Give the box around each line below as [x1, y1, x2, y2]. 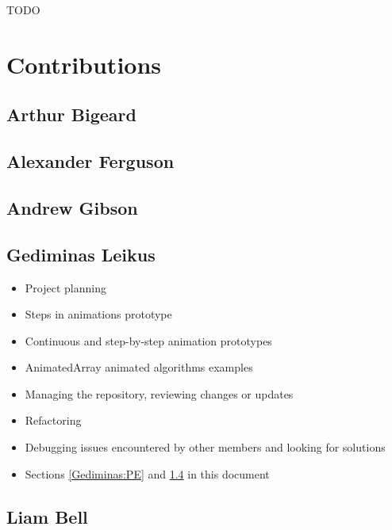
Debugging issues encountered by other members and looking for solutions [25, 439, 386, 456]
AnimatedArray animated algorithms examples [25, 359, 253, 376]
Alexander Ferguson [6, 149, 175, 173]
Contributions [6, 48, 162, 80]
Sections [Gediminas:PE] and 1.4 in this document [25, 465, 270, 482]
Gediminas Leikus [6, 242, 156, 266]
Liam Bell [6, 504, 88, 528]
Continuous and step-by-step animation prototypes [25, 332, 272, 349]
